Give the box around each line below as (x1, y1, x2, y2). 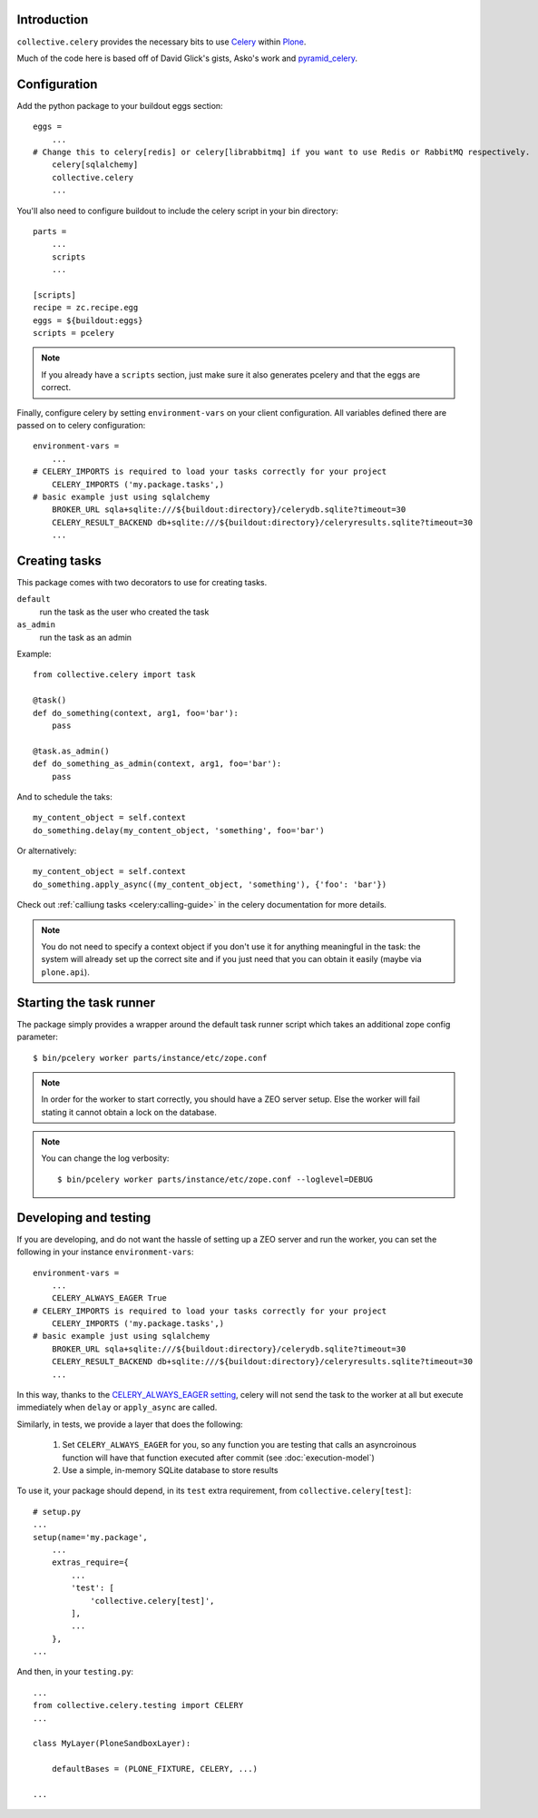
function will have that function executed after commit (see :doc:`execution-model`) (62, 1452, 376, 1463)
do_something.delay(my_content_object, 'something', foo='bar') (33, 825, 326, 835)
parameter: (16, 1031, 59, 1043)
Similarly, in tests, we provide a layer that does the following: (16, 1419, 244, 1430)
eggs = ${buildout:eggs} (33, 315, 143, 326)
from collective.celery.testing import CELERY (33, 1700, 244, 1711)
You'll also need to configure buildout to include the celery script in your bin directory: (16, 205, 339, 216)
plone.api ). (41, 967, 90, 978)
